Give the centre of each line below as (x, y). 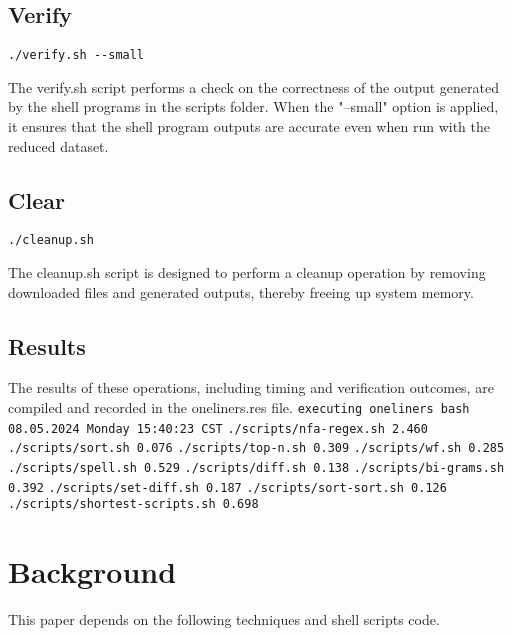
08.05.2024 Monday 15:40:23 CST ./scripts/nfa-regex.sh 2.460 (218, 428)
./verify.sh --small (76, 55)
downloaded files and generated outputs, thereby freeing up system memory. (241, 291)
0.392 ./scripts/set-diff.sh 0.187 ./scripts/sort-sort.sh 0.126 (227, 487)
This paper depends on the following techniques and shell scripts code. (224, 619)
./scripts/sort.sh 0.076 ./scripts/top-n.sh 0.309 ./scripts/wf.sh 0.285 (256, 448)
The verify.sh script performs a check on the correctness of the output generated (254, 86)
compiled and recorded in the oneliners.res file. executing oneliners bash (239, 407)
